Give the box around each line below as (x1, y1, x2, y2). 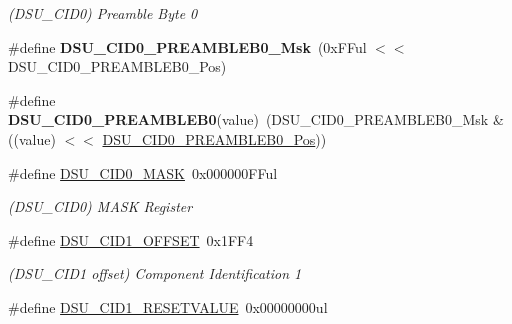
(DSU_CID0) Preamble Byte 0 (8, 3, 198, 23)
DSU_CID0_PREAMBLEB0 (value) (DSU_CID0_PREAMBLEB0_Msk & (8, 109, 504, 130)
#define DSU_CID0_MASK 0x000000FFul (8, 162, 278, 183)
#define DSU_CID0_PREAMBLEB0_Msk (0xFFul (8, 36, 367, 57)
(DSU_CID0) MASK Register (8, 196, 193, 217)
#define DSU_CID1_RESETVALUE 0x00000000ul (8, 296, 328, 317)
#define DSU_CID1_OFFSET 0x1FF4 (8, 229, 254, 250)
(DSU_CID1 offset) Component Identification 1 (8, 263, 302, 284)
